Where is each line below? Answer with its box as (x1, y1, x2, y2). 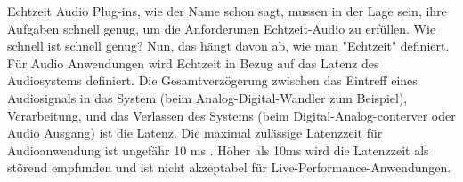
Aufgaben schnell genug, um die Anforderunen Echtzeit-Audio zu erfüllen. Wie (7, 19, 436, 37)
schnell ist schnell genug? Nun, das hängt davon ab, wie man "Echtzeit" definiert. (7, 36, 450, 55)
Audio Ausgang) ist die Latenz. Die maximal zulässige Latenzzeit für (7, 123, 383, 142)
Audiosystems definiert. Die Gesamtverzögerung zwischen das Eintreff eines (7, 71, 418, 90)
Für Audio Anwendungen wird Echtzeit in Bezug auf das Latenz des (7, 53, 379, 72)
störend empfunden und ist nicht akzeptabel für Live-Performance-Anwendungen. (7, 158, 451, 177)
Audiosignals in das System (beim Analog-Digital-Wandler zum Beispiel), (7, 88, 408, 107)
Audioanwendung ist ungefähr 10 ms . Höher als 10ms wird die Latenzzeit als (7, 140, 429, 159)
